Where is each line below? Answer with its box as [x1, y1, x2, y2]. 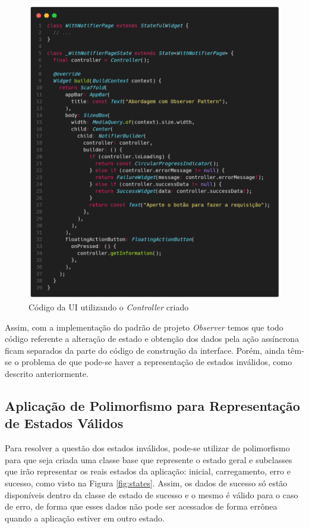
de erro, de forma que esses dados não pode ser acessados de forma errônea [5, 500, 278, 513]
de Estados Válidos [5, 414, 124, 432]
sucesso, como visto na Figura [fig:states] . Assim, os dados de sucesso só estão [5, 477, 288, 489]
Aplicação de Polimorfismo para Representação [5, 397, 300, 415]
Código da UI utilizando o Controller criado [29, 301, 189, 313]
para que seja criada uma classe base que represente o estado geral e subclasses [5, 453, 292, 466]
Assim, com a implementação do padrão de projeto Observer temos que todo [5, 320, 283, 333]
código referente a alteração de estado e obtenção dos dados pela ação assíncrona [5, 332, 299, 345]
